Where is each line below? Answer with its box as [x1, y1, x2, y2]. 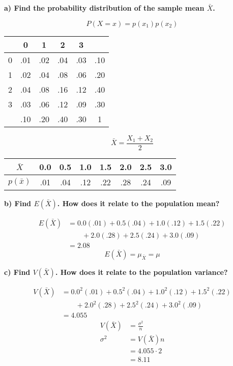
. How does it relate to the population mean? [57, 198, 220, 208]
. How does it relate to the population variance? [55, 266, 228, 277]
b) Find [4, 198, 32, 208]
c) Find [4, 266, 31, 277]
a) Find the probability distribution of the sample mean [4, 3, 205, 13]
